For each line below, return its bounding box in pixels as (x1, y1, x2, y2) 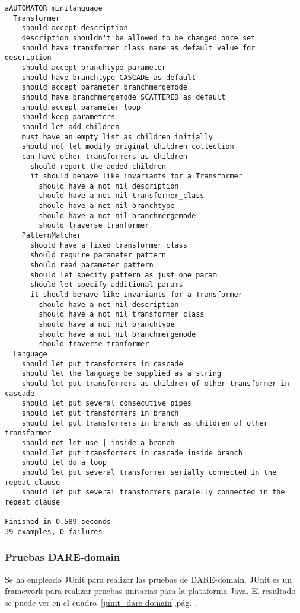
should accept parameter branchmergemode (21, 83, 187, 92)
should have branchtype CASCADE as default (21, 73, 196, 82)
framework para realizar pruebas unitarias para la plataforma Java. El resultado (5, 585, 296, 597)
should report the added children (30, 162, 167, 171)
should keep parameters (21, 113, 116, 122)
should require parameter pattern (30, 251, 167, 260)
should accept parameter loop (21, 103, 141, 111)
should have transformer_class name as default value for (21, 43, 256, 52)
